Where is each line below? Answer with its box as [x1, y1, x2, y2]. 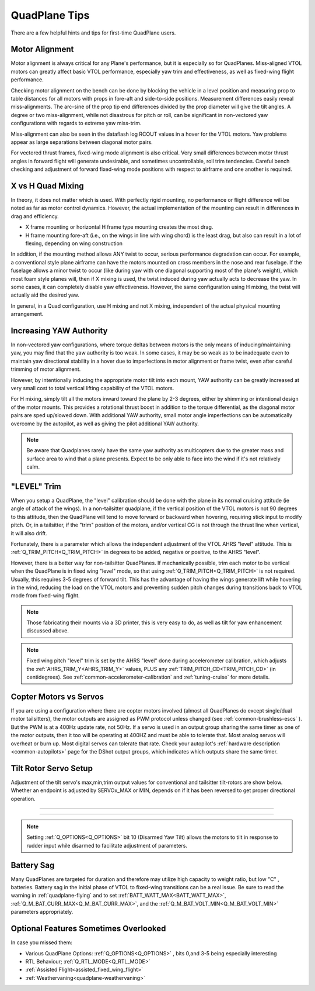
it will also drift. [10, 529, 48, 536]
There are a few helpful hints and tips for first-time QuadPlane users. [10, 29, 176, 36]
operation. [10, 795, 36, 802]
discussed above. [26, 627, 69, 634]
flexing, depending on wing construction [25, 240, 123, 247]
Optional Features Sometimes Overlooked [10, 924, 166, 934]
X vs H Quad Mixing [10, 181, 84, 191]
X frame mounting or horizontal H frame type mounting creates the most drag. [25, 223, 213, 230]
